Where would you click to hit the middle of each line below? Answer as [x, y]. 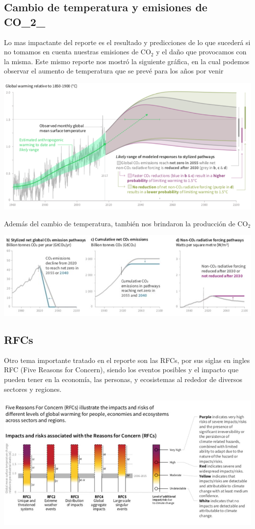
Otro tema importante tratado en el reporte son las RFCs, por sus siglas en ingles [127, 360]
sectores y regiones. [33, 389]
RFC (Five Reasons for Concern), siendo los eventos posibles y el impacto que [121, 370]
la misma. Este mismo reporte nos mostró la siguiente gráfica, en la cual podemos [127, 61]
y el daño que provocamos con [201, 52]
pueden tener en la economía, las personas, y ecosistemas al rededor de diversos [123, 379]
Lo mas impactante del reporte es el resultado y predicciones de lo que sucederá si [127, 42]
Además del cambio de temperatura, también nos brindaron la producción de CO [126, 223]
